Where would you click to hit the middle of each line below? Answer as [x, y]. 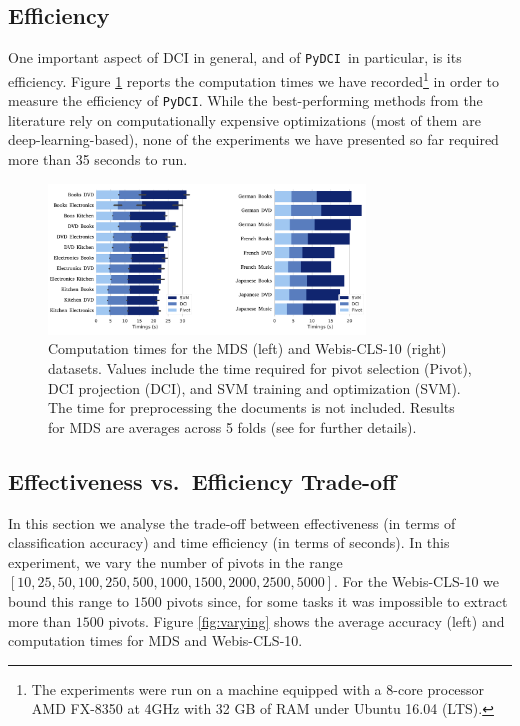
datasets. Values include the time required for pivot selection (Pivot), [260, 367]
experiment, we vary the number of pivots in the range [175, 561]
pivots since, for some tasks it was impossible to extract [337, 600]
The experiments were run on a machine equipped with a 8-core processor [258, 688]
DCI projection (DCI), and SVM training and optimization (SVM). [254, 387]
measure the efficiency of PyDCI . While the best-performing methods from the [245, 100]
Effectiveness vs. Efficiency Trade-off [202, 480]
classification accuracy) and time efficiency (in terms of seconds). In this [229, 542]
